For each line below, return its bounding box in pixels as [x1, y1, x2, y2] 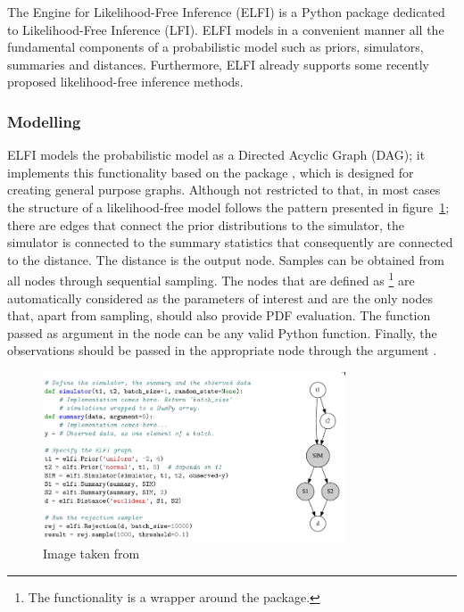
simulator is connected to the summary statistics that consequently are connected [7, 233, 453, 252]
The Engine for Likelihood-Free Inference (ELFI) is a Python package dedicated [7, 3, 445, 21]
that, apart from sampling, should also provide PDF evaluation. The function [7, 306, 431, 325]
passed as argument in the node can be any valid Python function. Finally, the [7, 323, 437, 342]
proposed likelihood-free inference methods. [7, 72, 244, 91]
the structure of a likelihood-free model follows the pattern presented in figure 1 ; [7, 197, 450, 216]
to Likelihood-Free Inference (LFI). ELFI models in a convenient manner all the [7, 20, 444, 38]
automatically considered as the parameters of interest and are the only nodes [7, 288, 433, 307]
